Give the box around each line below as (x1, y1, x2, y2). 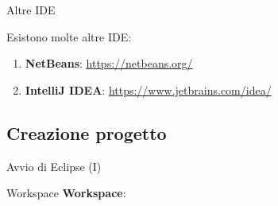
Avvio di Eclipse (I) (6, 157, 102, 174)
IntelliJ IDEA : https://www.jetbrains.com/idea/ (25, 81, 272, 98)
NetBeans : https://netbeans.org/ (25, 55, 193, 72)
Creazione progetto (6, 120, 167, 145)
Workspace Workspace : (6, 185, 126, 201)
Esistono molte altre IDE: (6, 28, 132, 45)
